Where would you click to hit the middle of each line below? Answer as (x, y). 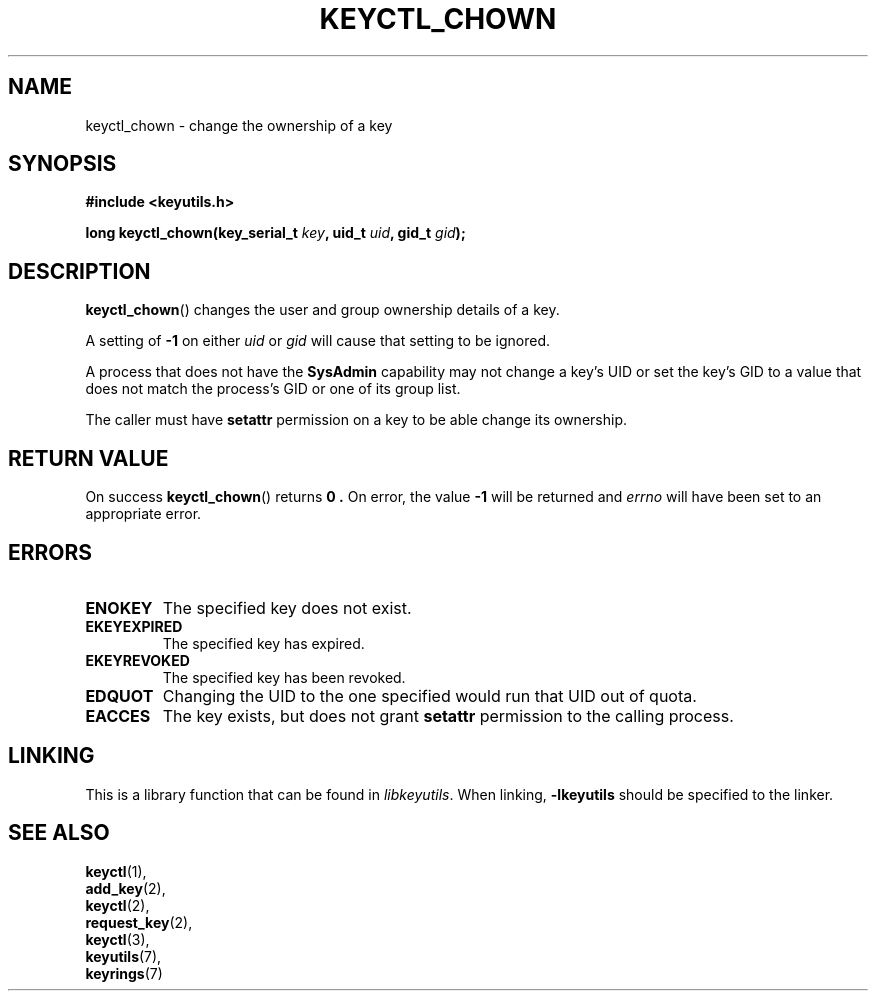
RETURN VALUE (88, 458)
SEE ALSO (59, 833)
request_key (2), (139, 922)
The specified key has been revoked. (284, 677)
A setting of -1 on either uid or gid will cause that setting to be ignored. (318, 341)
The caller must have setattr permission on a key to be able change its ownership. (356, 420)
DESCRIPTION (79, 271)
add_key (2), (125, 888)
